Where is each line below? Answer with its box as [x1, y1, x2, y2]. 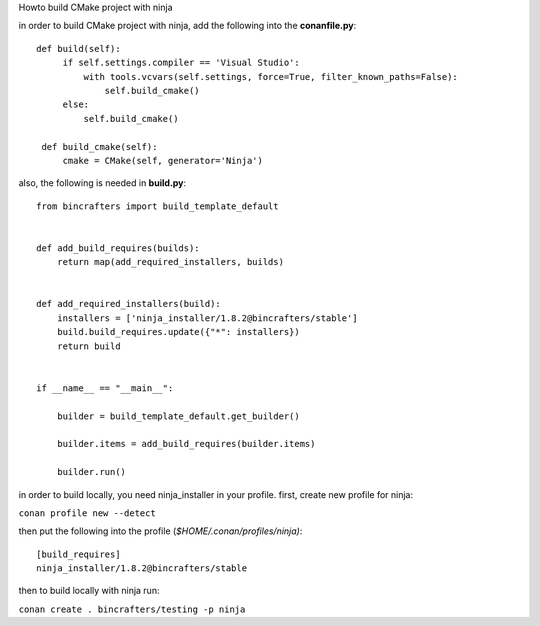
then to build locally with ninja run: [18, 585, 160, 597]
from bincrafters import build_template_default [36, 200, 279, 212]
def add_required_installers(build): [36, 298, 222, 310]
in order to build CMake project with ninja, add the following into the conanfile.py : [18, 20, 357, 32]
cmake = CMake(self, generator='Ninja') [62, 155, 264, 166]
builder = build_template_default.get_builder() [56, 410, 300, 422]
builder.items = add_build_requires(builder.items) [56, 438, 316, 450]
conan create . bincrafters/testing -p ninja [18, 603, 246, 615]
